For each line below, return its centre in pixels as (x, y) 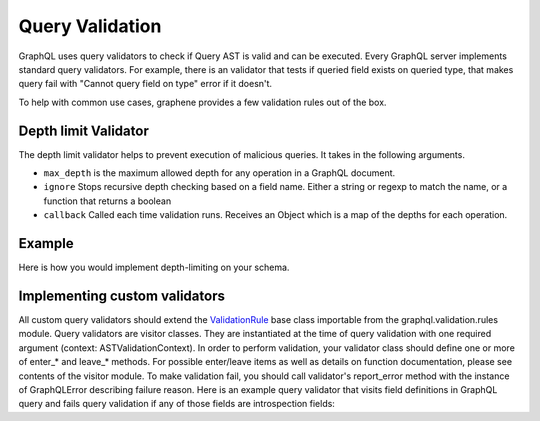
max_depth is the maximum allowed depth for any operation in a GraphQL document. (219, 173)
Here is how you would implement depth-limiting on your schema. (154, 267)
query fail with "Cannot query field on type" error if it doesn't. (145, 84)
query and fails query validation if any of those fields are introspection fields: (176, 404)
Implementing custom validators (121, 295)
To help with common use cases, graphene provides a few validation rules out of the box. (202, 102)
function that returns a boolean (107, 201)
